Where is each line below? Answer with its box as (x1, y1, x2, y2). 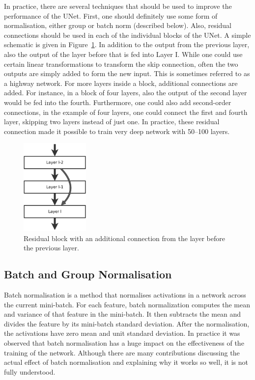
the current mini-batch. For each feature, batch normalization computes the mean (4, 299, 250, 309)
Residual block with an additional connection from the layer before (24, 233, 225, 243)
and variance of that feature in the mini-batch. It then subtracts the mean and (4, 309, 241, 319)
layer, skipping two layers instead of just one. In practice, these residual (4, 116, 220, 127)
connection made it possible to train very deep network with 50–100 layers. (4, 126, 230, 136)
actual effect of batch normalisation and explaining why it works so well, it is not (4, 357, 248, 367)
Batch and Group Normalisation (4, 267, 172, 282)
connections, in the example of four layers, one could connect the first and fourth (4, 107, 248, 117)
